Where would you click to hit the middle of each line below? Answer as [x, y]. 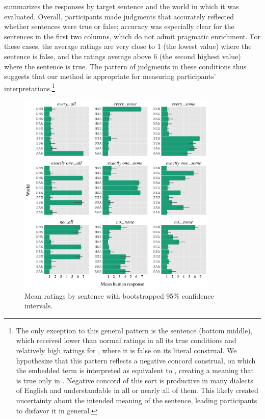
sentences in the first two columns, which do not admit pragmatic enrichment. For [132, 36]
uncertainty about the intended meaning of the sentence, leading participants [137, 400]
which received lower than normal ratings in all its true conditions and [126, 340]
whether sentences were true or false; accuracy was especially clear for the [119, 26]
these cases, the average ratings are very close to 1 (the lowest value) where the [128, 46]
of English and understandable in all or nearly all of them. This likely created [137, 390]
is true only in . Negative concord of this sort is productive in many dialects [135, 380]
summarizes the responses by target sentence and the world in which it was [122, 6]
